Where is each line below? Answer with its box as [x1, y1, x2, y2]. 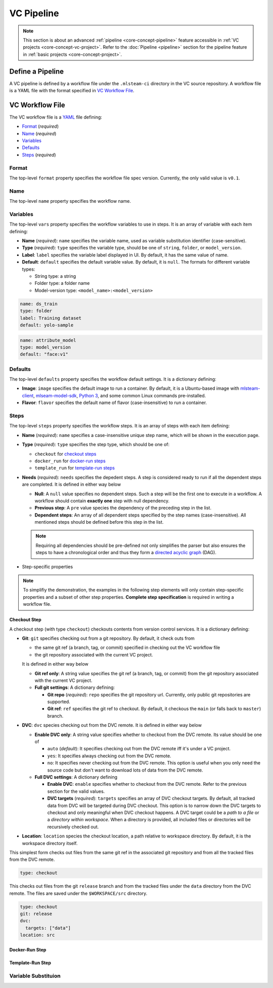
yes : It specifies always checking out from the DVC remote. [47, 753, 171, 759]
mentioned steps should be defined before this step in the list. [34, 519, 164, 525]
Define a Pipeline [9, 67, 64, 76]
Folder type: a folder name [34, 280, 90, 286]
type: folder [20, 308, 53, 314]
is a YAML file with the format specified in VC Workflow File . [9, 88, 134, 94]
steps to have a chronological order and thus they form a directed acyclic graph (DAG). [35, 550, 217, 556]
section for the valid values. [47, 788, 105, 794]
